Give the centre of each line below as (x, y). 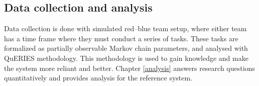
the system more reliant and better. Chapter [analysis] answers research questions (129, 68)
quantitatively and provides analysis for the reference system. (98, 78)
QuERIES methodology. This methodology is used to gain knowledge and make (126, 58)
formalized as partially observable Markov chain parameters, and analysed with (126, 48)
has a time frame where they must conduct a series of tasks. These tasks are (121, 38)
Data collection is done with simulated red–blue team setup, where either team (125, 28)
